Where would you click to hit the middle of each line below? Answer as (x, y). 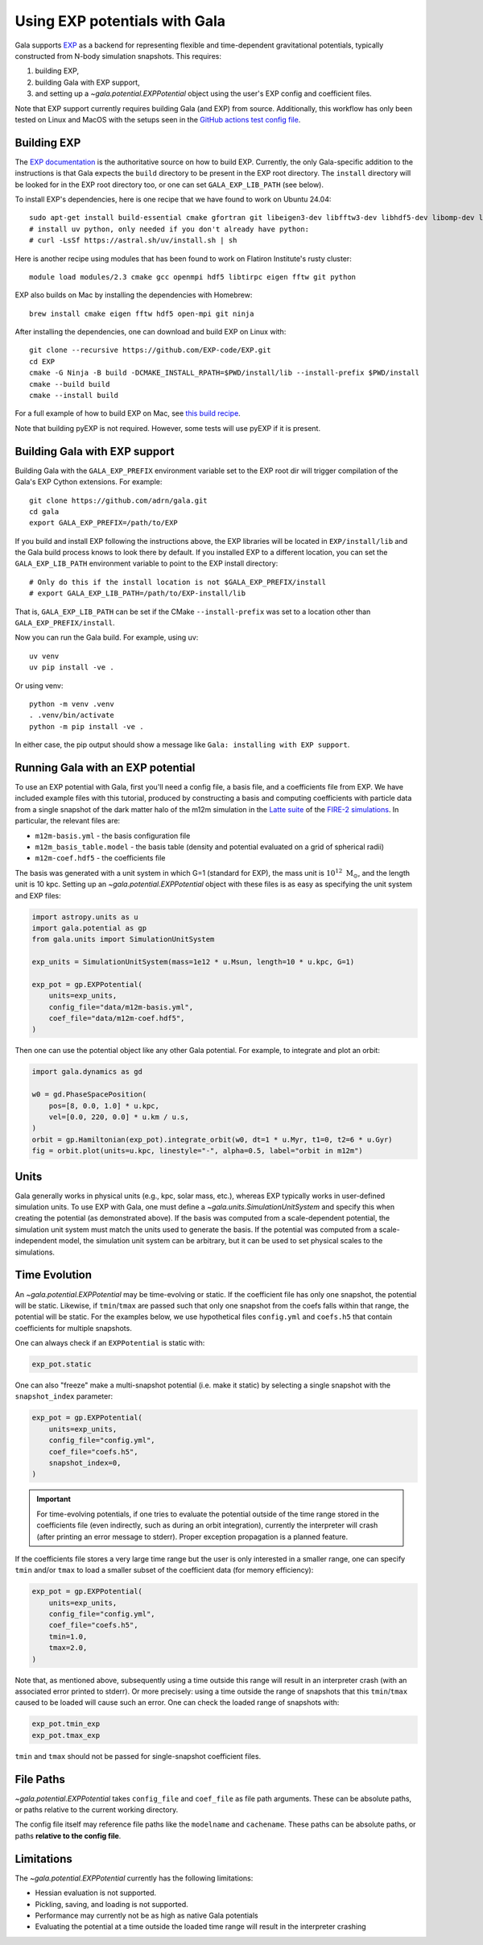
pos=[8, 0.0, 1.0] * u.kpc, (104, 1105)
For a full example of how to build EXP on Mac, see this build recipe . (128, 413)
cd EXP (42, 361)
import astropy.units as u (85, 917)
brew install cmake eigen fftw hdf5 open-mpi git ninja (142, 313)
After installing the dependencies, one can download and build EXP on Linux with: (151, 332)
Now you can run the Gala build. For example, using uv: (107, 637)
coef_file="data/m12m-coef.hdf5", (117, 1018)
